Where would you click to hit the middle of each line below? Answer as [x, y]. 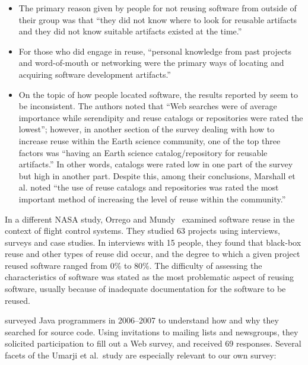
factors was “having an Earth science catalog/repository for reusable [143, 152]
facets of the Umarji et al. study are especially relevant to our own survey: [141, 355]
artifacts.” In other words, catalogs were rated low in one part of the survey [156, 164]
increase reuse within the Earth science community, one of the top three [150, 140]
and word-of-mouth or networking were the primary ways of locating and [151, 63]
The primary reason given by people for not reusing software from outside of [158, 8]
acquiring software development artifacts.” [95, 74]
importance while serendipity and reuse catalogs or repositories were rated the [161, 117]
